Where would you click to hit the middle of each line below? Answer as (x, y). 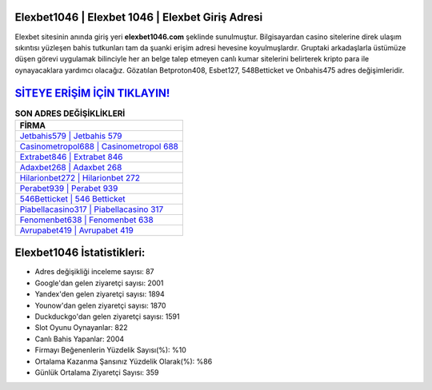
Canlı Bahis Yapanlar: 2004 (80, 339)
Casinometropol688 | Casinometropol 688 (99, 146)
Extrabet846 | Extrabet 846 (71, 157)
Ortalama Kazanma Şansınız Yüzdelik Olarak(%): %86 (124, 361)
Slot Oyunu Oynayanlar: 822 (81, 328)
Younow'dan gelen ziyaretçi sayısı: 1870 (100, 305)
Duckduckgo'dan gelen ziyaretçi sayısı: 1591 (107, 316)
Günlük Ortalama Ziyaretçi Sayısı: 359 (97, 372)
